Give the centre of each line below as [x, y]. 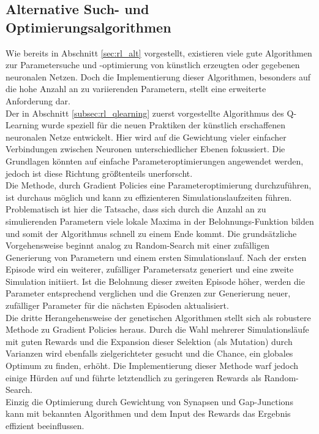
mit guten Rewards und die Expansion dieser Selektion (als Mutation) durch [149, 341]
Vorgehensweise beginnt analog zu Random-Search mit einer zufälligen [137, 245]
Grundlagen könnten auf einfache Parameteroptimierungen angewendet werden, [155, 161]
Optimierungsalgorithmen [88, 27]
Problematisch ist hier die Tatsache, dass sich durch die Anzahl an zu [136, 209]
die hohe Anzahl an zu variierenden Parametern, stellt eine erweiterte [136, 89]
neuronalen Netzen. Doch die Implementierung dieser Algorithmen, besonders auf [158, 76]
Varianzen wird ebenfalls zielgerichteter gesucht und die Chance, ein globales [149, 353]
